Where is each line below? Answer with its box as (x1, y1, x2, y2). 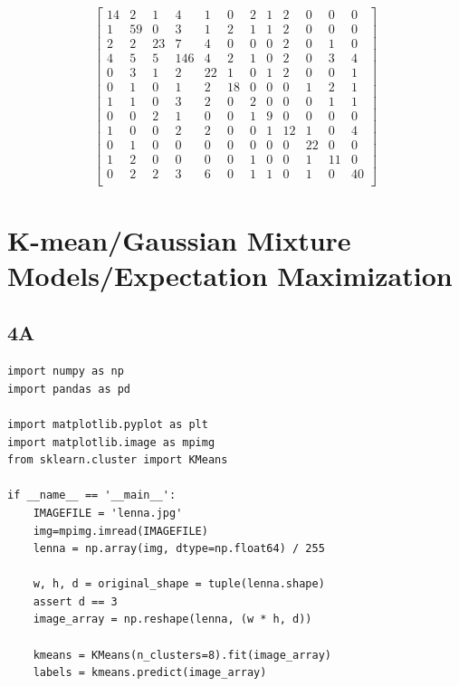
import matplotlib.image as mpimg (7, 435, 215, 449)
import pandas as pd (7, 382, 131, 395)
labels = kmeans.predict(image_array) (33, 666, 267, 680)
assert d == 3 (33, 595, 118, 608)
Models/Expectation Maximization (7, 256, 453, 293)
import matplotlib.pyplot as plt (7, 417, 208, 431)
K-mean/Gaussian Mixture (7, 221, 351, 258)
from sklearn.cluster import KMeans (7, 453, 228, 467)
